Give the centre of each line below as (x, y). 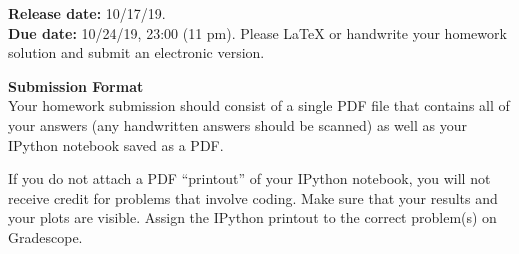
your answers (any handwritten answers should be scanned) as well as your (237, 124)
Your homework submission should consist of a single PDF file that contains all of (259, 105)
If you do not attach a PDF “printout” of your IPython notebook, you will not (249, 178)
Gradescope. (45, 236)
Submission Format (76, 85)
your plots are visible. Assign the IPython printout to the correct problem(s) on (252, 217)
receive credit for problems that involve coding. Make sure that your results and (253, 197)
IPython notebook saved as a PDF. (116, 144)
